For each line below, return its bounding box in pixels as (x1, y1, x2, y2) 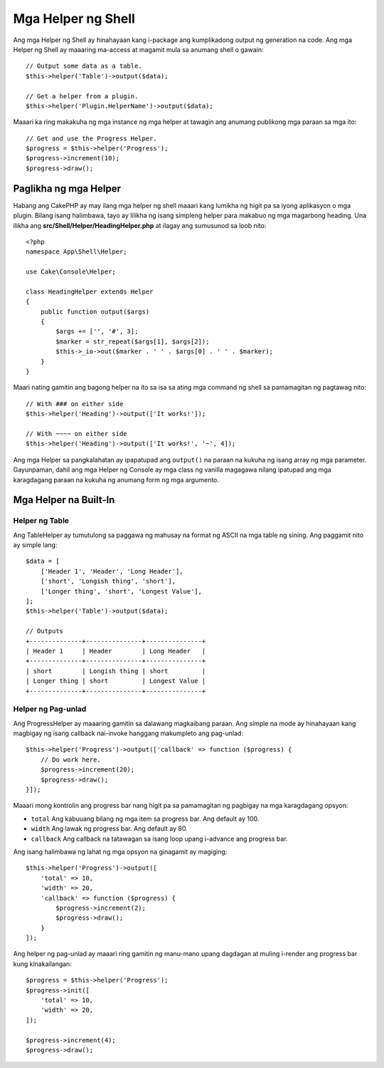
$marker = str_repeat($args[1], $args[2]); (55, 337, 210, 346)
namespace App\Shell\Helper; (26, 248, 127, 256)
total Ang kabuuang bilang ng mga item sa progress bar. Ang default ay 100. (31, 814, 260, 823)
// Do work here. (40, 755, 101, 764)
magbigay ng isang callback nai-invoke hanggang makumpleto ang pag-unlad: (13, 729, 243, 737)
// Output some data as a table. (26, 62, 142, 71)
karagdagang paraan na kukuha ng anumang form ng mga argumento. (13, 475, 220, 484)
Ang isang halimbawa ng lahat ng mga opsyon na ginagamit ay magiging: (13, 847, 228, 856)
